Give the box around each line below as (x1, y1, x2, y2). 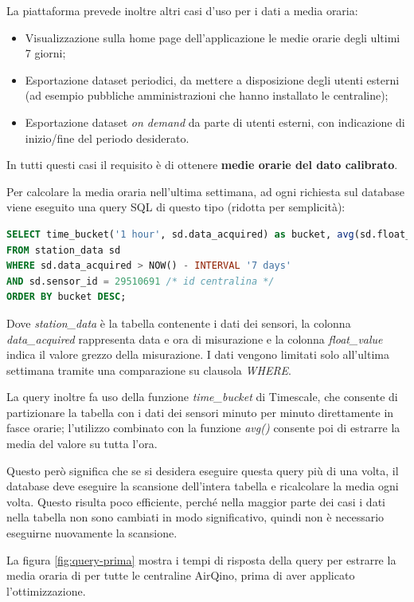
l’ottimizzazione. (6, 582, 86, 599)
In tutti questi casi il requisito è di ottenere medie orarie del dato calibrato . (6, 156, 398, 173)
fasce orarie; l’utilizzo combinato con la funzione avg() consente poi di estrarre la (6, 419, 400, 436)
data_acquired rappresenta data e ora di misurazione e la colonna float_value (6, 330, 383, 347)
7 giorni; (25, 45, 66, 61)
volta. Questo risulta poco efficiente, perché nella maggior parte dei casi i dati (6, 493, 385, 510)
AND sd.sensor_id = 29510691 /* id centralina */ (6, 275, 275, 287)
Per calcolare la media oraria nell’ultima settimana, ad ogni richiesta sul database (6, 183, 405, 199)
